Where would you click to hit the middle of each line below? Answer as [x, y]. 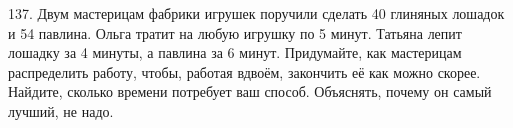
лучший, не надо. [61, 110]
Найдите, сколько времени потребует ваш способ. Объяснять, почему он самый [250, 91]
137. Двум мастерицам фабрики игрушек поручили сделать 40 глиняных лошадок [256, 13]
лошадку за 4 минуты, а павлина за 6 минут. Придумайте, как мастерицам [235, 52]
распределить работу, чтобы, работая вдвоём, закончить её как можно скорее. [244, 71]
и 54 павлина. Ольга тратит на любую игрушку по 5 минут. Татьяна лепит [235, 32]
